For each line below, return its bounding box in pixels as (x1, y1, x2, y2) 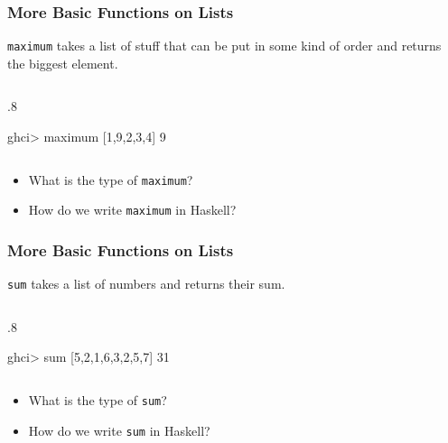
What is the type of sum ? (28, 391, 167, 410)
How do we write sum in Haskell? (28, 420, 210, 439)
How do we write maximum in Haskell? (28, 200, 237, 219)
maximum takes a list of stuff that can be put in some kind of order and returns (7, 36, 442, 55)
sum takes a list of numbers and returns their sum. (7, 274, 285, 293)
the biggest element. (7, 53, 118, 72)
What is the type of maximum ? (28, 170, 193, 189)
